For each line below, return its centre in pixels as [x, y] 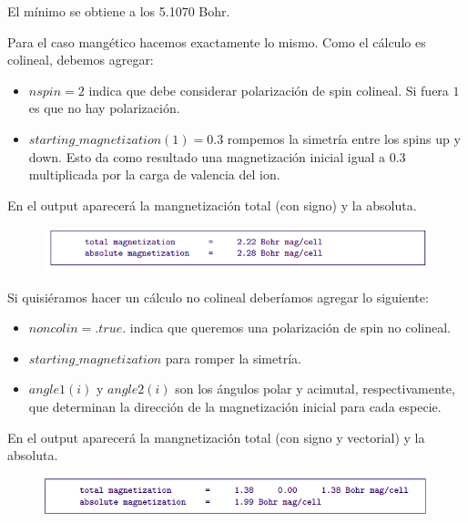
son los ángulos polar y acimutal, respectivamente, [315, 389]
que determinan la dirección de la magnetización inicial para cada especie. [235, 407]
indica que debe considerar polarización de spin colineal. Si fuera [269, 90]
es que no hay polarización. [104, 108]
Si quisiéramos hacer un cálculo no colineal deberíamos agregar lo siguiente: [218, 297]
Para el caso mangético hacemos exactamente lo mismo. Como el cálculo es [217, 41]
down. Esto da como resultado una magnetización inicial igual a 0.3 [217, 156]
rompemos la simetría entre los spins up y [344, 138]
